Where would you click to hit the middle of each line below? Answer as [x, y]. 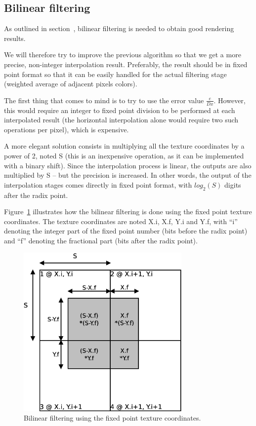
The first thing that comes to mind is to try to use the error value [104, 100]
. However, [230, 100]
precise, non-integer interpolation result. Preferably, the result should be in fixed [126, 64]
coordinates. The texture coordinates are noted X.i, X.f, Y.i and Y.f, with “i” [121, 221]
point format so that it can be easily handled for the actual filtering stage [115, 74]
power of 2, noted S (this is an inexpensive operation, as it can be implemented [124, 155]
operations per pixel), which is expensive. [66, 129]
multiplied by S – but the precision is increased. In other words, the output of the [128, 175]
